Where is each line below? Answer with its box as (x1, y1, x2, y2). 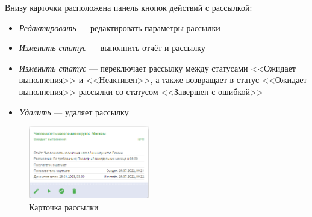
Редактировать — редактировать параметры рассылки (19, 21, 220, 34)
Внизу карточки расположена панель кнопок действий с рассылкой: (5, 1, 252, 13)
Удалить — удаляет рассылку (19, 105, 129, 118)
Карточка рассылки (29, 200, 99, 213)
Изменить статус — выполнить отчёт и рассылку (19, 41, 205, 54)
